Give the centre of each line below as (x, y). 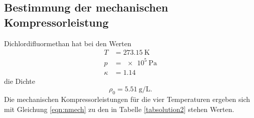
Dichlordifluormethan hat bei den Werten (68, 43)
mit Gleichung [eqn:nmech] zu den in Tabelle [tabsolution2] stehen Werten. (119, 109)
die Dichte (20, 81)
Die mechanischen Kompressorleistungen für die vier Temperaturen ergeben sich (127, 99)
